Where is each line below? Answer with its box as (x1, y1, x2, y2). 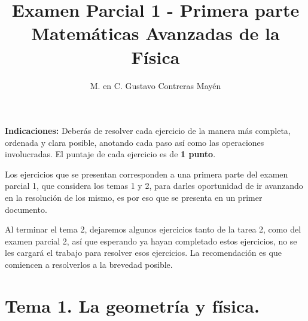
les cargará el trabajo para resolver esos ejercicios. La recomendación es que (5, 246, 282, 259)
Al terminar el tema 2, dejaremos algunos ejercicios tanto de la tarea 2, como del (5, 223, 301, 236)
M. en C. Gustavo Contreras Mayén (90, 79, 221, 91)
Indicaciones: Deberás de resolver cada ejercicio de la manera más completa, (5, 124, 291, 137)
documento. (5, 203, 47, 215)
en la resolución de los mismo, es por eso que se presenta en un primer (5, 191, 263, 204)
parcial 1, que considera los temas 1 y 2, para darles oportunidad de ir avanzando (5, 179, 303, 192)
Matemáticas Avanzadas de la (31, 21, 280, 45)
